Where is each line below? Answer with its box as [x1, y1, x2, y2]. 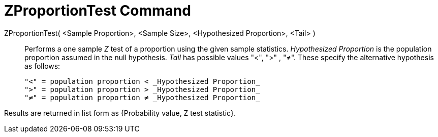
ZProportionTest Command [4, 2, 191, 19]
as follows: [24, 61, 60, 70]
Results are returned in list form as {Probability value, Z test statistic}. [4, 108, 236, 117]
